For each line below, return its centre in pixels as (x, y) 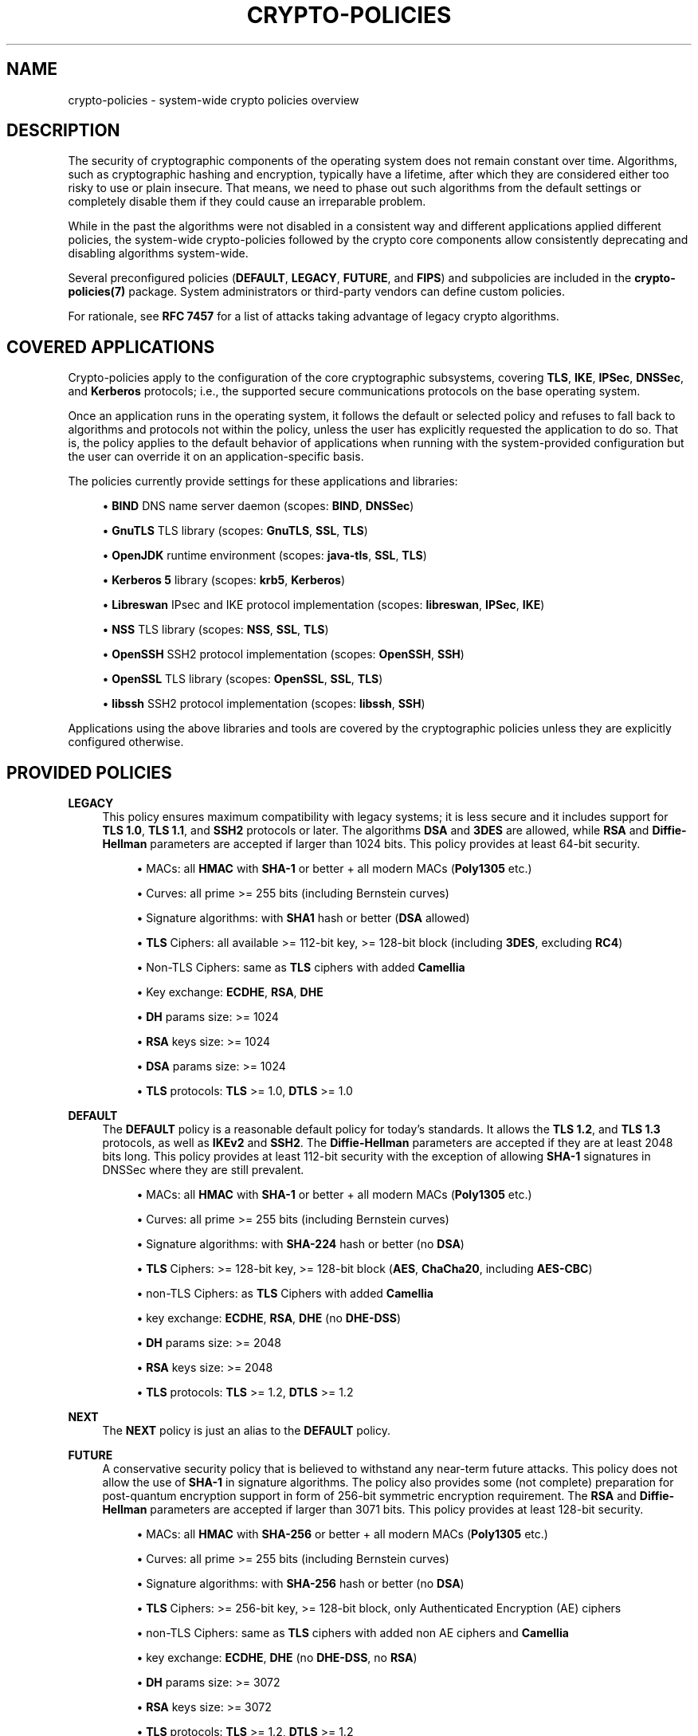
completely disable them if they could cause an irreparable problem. (247, 202)
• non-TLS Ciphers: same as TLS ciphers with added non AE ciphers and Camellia (353, 1633)
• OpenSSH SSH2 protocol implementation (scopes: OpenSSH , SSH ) (283, 654)
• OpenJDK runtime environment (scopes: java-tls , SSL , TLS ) (265, 556)
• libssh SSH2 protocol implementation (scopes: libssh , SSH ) (264, 704)
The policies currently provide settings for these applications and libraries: (263, 481)
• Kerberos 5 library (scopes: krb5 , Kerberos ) (224, 580)
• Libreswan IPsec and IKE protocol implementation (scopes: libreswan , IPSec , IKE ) (324, 605)
